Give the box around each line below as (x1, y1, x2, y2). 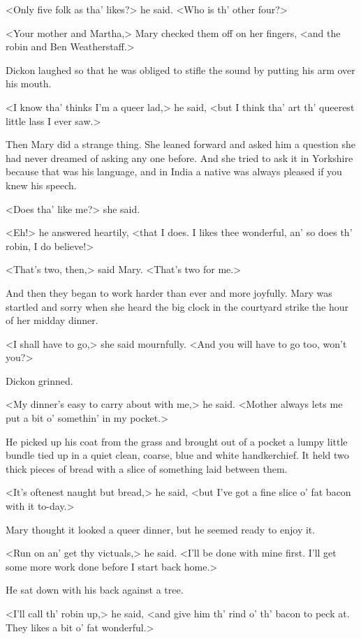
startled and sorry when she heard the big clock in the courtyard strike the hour (6, 299, 349, 314)
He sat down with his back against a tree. (6, 582, 184, 597)
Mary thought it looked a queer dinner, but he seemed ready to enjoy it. (6, 522, 316, 536)
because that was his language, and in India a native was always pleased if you (6, 164, 342, 179)
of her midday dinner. (6, 313, 98, 328)
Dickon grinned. (6, 373, 73, 388)
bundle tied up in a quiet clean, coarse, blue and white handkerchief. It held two (6, 448, 349, 462)
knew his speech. (6, 177, 77, 192)
